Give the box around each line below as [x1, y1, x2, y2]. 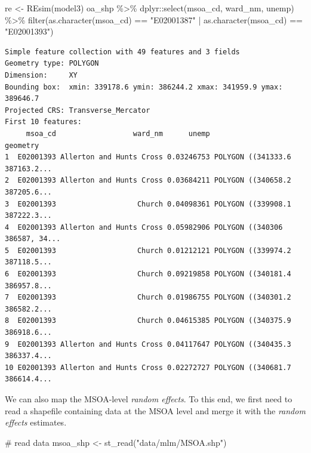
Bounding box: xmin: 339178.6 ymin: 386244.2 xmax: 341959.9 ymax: [5, 82, 283, 91]
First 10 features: [5, 118, 82, 127]
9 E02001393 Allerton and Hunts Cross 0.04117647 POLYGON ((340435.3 [5, 340, 291, 349]
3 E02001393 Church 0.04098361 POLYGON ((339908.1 [5, 199, 291, 208]
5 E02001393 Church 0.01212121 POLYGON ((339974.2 [5, 246, 291, 255]
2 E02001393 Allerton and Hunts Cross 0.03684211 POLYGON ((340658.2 [5, 176, 291, 185]
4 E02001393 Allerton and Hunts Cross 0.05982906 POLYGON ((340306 [5, 223, 283, 232]
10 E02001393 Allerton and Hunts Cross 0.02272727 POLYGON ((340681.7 [5, 363, 291, 372]
